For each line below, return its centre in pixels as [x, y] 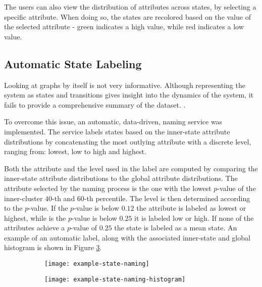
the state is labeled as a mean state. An [176, 228]
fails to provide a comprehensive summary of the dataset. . [95, 104]
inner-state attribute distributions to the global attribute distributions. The [121, 178]
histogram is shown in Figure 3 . [53, 247]
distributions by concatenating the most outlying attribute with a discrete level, [128, 141]
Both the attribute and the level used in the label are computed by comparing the [131, 168]
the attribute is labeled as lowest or [191, 208]
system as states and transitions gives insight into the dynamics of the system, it [129, 95]
